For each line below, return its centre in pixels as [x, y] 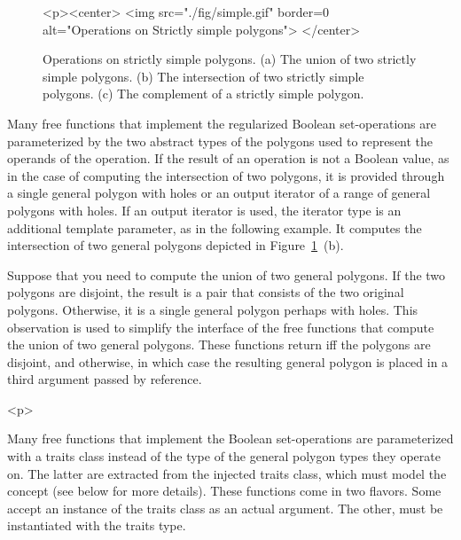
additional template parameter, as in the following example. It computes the [215, 227]
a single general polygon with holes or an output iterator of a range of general [219, 193]
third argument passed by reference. [105, 379]
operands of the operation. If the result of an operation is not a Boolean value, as [228, 158]
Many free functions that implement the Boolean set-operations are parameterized [230, 438]
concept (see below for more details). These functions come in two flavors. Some [224, 491]
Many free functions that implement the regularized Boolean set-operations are [222, 123]
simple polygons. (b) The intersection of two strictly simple [203, 76]
